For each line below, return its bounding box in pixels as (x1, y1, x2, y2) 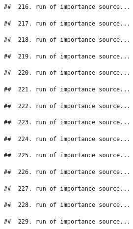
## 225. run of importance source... (4, 152, 131, 159)
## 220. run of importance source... (4, 69, 131, 77)
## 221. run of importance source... (4, 86, 131, 93)
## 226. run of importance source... (4, 168, 131, 175)
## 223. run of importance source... (4, 119, 131, 126)
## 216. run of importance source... (4, 3, 131, 10)
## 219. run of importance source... (4, 53, 131, 60)
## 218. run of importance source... (4, 36, 131, 44)
